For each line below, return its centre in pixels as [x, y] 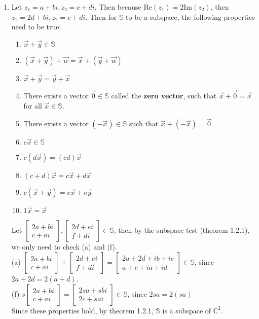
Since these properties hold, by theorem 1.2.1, [82, 310]
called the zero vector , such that [164, 95]
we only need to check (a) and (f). [64, 247]
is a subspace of [187, 310]
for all [33, 105]
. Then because [118, 7]
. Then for [101, 16]
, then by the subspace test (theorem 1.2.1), [182, 230]
